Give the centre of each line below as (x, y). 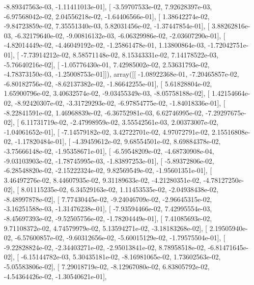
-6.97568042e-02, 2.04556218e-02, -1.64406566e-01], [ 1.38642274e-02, (107, 16)
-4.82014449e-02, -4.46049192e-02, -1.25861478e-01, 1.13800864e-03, (105, 45)
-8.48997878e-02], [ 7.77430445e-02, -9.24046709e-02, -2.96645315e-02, (108, 199)
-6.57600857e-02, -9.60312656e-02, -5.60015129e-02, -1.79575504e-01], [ (120, 238)
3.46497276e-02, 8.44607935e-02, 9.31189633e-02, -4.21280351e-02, (103, 180)
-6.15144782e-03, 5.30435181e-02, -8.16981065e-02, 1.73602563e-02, (121, 257)
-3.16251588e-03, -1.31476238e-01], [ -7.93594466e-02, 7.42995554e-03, (108, 209)
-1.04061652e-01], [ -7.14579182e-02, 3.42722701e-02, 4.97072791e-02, (107, 131)
